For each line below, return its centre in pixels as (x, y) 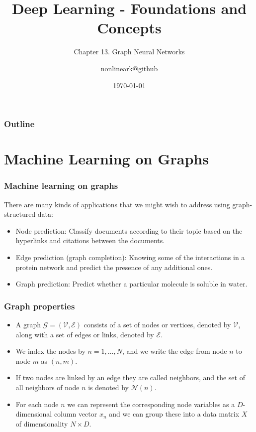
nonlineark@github (129, 68)
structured (20, 214)
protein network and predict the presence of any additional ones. (114, 267)
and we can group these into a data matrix (174, 414)
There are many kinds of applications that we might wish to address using (117, 204)
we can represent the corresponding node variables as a (151, 404)
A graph (28, 324)
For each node (37, 404)
